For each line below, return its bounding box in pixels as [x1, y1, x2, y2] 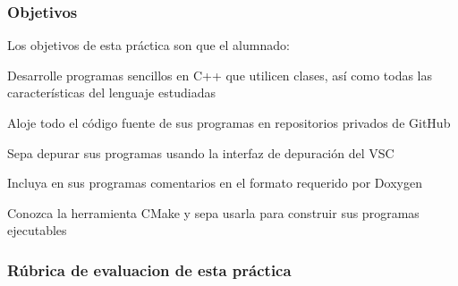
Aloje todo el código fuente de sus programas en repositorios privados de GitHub [7, 114, 451, 131]
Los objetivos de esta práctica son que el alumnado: [7, 36, 290, 55]
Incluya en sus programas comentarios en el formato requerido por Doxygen [7, 173, 422, 192]
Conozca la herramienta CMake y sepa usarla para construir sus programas [7, 203, 420, 222]
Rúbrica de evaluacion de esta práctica [7, 258, 292, 281]
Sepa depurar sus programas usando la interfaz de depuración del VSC [7, 143, 394, 162]
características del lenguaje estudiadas [7, 83, 216, 102]
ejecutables [7, 221, 67, 240]
